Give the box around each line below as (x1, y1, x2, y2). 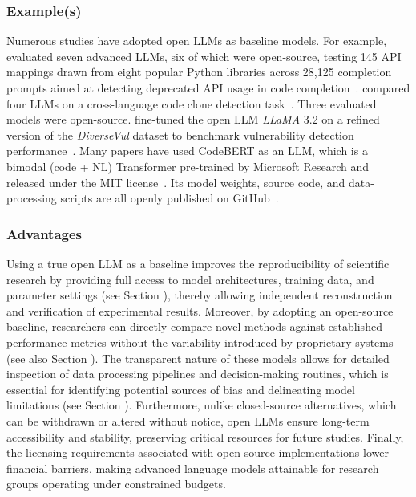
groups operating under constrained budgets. (6, 475, 226, 492)
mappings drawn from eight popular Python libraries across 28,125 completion (6, 63, 392, 80)
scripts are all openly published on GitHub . (60, 189, 279, 206)
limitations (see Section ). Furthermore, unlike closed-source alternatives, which (6, 397, 397, 413)
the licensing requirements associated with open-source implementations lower (6, 444, 389, 461)
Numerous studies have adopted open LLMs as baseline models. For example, (6, 32, 387, 49)
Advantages (6, 223, 83, 243)
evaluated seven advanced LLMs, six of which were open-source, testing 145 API (6, 47, 402, 64)
